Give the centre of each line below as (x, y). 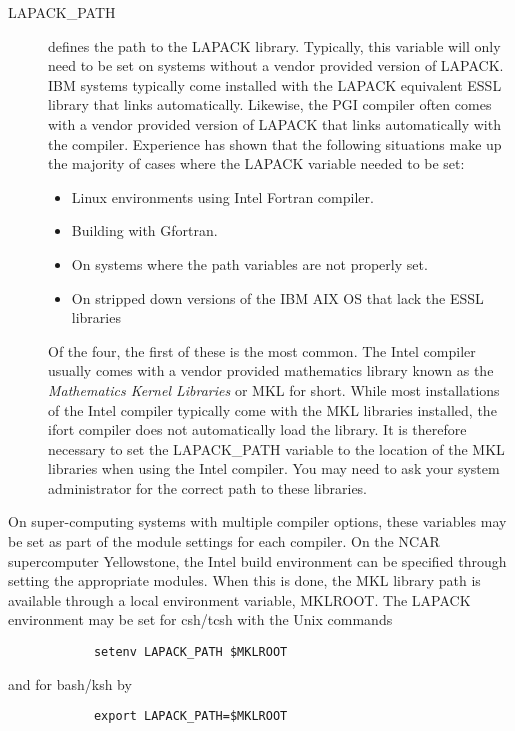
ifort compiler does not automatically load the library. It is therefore (257, 429)
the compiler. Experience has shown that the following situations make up (275, 143)
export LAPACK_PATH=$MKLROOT (190, 716)
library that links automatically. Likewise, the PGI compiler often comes (270, 104)
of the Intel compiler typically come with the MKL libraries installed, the (272, 409)
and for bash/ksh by (70, 683)
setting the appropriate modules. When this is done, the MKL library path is (244, 580)
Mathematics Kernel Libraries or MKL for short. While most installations (274, 389)
